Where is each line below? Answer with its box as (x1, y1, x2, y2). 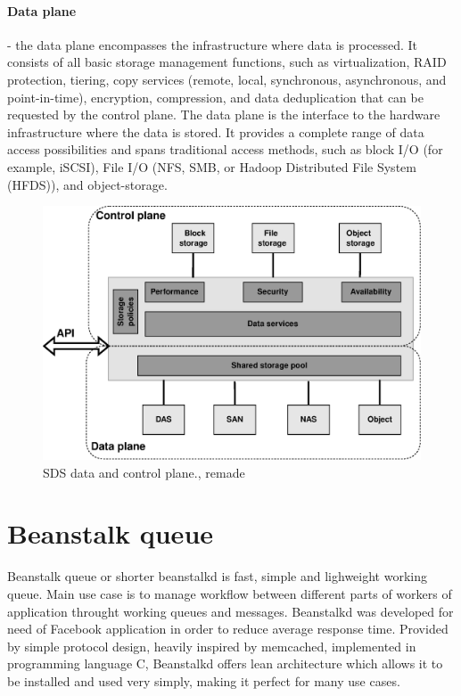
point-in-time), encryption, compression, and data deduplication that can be (7, 87, 424, 106)
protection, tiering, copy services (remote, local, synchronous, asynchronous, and (7, 70, 447, 88)
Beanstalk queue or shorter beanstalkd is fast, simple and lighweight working (7, 567, 427, 585)
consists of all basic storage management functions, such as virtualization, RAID (7, 53, 447, 71)
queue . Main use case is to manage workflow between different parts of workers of (7, 584, 452, 602)
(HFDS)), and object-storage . (7, 175, 168, 193)
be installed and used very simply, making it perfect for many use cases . (7, 671, 400, 690)
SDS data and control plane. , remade (43, 463, 245, 481)
